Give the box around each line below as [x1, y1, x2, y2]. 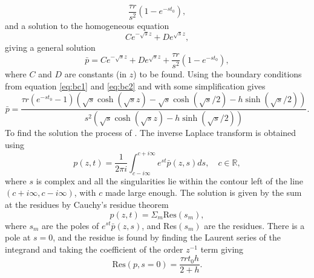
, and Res [142, 219, 177, 231]
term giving [200, 242, 244, 255]
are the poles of [42, 219, 99, 231]
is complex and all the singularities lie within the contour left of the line [36, 174, 304, 187]
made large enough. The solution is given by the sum [105, 186, 302, 199]
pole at [5, 231, 31, 244]
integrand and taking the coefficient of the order [5, 242, 183, 255]
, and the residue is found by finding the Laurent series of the [53, 231, 281, 244]
